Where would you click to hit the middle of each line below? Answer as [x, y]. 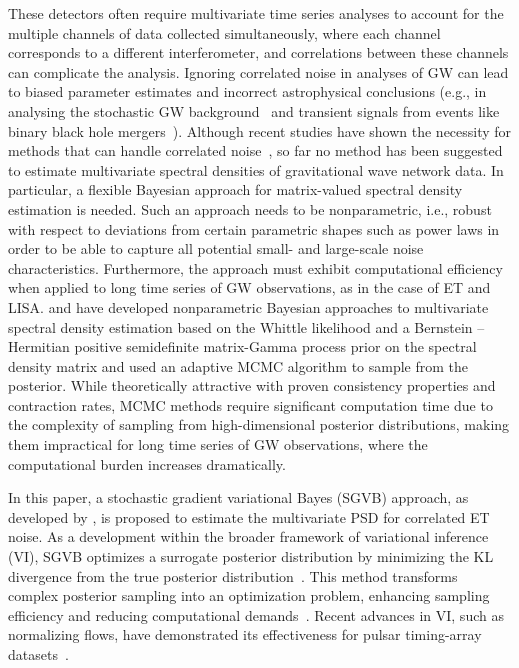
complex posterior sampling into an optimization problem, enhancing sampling [249, 595]
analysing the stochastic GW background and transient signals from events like [254, 110]
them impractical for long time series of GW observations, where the [218, 444]
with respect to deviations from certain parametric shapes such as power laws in [254, 228]
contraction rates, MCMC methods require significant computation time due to [250, 404]
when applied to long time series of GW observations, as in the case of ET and [249, 287]
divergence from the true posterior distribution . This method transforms [233, 575]
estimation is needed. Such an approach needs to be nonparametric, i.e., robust [250, 208]
